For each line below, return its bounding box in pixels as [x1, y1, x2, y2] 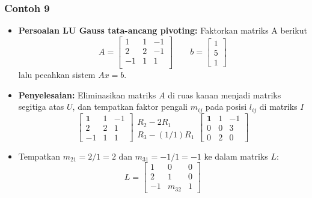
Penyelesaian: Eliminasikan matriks [18, 88, 156, 101]
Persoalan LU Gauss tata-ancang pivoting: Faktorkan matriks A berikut [18, 24, 307, 37]
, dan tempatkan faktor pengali [72, 100, 188, 113]
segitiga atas [18, 100, 64, 113]
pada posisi [205, 100, 247, 113]
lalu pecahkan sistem [18, 68, 96, 80]
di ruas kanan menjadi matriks [168, 88, 281, 101]
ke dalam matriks [204, 149, 268, 162]
